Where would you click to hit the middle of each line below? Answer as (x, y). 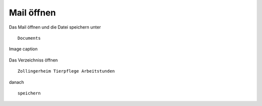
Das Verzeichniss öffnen (33, 60)
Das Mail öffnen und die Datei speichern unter (55, 27)
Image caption (23, 49)
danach (16, 82)
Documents (29, 38)
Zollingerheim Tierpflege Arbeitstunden (66, 71)
